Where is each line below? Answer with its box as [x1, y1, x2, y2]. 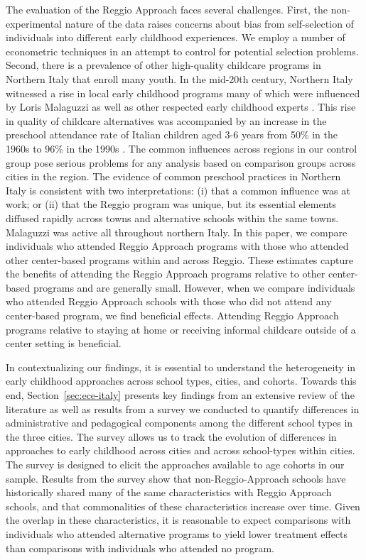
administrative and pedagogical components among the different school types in [6, 415, 353, 430]
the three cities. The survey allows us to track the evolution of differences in [6, 429, 337, 444]
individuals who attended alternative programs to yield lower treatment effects [6, 526, 348, 541]
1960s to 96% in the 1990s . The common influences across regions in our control [6, 141, 357, 155]
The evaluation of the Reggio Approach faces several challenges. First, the [6, 2, 328, 16]
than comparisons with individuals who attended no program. [6, 540, 275, 555]
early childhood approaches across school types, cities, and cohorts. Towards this [6, 373, 357, 388]
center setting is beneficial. [6, 336, 122, 351]
